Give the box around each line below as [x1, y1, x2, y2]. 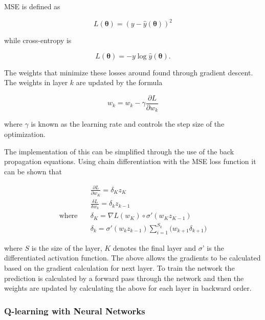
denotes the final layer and [113, 242, 196, 253]
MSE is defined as [4, 1, 60, 11]
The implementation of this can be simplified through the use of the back [4, 146, 234, 156]
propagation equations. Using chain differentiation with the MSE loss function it [4, 156, 256, 167]
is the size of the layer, [31, 242, 102, 253]
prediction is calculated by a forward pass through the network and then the [4, 272, 244, 283]
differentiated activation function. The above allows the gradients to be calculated [4, 252, 261, 263]
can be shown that [4, 166, 62, 176]
